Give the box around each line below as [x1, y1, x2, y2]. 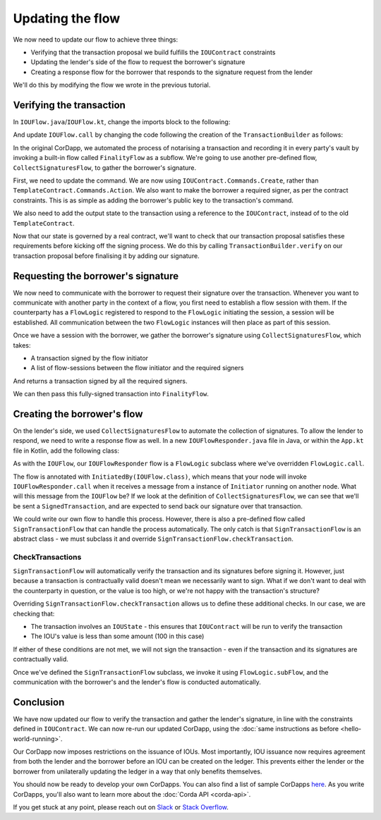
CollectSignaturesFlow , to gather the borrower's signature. [13, 163, 197, 172]
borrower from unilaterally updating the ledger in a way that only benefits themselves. [13, 767, 262, 776]
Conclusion [13, 696, 65, 708]
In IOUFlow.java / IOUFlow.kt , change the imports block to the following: [13, 118, 231, 126]
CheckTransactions [13, 552, 82, 562]
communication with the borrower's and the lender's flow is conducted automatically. [13, 678, 261, 686]
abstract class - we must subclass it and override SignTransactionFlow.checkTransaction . [13, 534, 294, 543]
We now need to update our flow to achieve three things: [13, 35, 179, 44]
